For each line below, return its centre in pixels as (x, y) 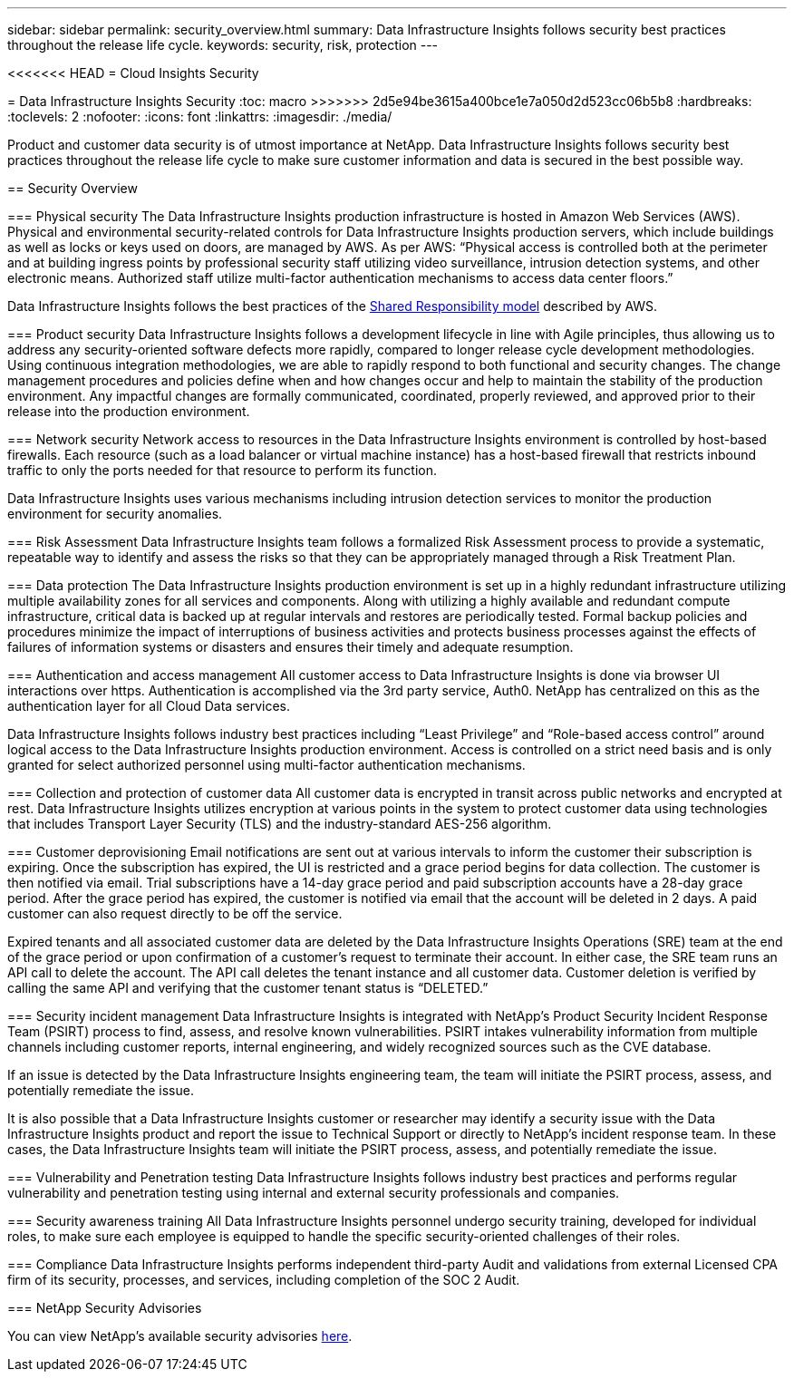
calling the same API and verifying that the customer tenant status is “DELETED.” (248, 988)
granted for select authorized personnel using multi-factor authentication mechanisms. (266, 765)
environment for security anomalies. (115, 514)
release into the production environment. (129, 411)
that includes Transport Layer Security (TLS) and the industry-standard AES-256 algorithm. (280, 824)
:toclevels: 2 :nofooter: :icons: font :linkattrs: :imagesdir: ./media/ (200, 117)
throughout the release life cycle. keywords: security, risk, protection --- (223, 45)
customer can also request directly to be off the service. (175, 913)
